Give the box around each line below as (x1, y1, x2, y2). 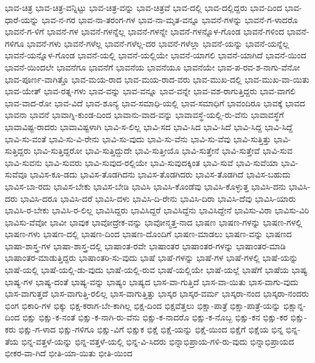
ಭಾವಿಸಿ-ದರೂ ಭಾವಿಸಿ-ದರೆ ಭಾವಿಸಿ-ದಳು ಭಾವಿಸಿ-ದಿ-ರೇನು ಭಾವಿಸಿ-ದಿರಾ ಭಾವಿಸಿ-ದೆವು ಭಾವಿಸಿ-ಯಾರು (20, 192, 296, 204)
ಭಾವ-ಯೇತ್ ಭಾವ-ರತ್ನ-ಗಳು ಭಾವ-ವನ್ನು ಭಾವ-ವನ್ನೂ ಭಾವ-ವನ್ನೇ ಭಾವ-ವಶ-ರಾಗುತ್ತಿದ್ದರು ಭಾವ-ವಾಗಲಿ (5, 85, 296, 97)
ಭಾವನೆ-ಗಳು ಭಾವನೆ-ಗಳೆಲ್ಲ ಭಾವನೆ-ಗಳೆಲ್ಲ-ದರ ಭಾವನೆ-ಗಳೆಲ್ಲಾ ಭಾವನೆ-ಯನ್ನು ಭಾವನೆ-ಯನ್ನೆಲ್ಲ (27, 36, 289, 49)
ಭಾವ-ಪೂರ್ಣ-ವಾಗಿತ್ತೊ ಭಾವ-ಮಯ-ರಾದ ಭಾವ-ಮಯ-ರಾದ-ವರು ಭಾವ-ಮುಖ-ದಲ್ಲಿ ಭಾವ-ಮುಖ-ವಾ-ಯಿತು (5, 72, 310, 85)
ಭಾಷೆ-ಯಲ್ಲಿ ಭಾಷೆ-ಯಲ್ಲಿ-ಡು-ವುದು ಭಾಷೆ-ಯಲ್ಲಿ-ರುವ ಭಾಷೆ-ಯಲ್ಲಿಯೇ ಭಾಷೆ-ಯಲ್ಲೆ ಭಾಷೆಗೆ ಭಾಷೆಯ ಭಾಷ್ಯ (5, 263, 308, 276)
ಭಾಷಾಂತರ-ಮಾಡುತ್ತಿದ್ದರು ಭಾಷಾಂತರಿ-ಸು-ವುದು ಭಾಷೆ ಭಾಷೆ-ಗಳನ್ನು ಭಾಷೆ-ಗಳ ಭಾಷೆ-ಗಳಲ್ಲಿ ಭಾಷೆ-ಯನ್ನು (5, 251, 299, 264)
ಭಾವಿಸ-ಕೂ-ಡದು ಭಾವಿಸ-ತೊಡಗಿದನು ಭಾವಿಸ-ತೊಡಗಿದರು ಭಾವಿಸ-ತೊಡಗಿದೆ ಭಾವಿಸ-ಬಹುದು (30, 168, 291, 181)
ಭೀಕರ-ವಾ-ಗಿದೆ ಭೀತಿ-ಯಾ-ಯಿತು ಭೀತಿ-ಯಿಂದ (5, 347, 133, 359)
